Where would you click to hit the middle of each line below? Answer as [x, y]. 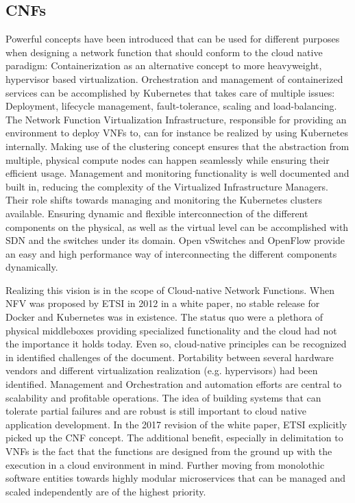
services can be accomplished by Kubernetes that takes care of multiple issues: [170, 92]
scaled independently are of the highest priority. [106, 491]
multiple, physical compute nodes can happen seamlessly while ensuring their [168, 159]
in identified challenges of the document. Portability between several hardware [170, 357]
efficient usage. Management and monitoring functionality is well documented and [177, 173]
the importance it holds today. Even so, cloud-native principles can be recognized [176, 344]
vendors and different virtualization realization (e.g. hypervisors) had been [162, 370]
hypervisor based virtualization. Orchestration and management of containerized [174, 78]
